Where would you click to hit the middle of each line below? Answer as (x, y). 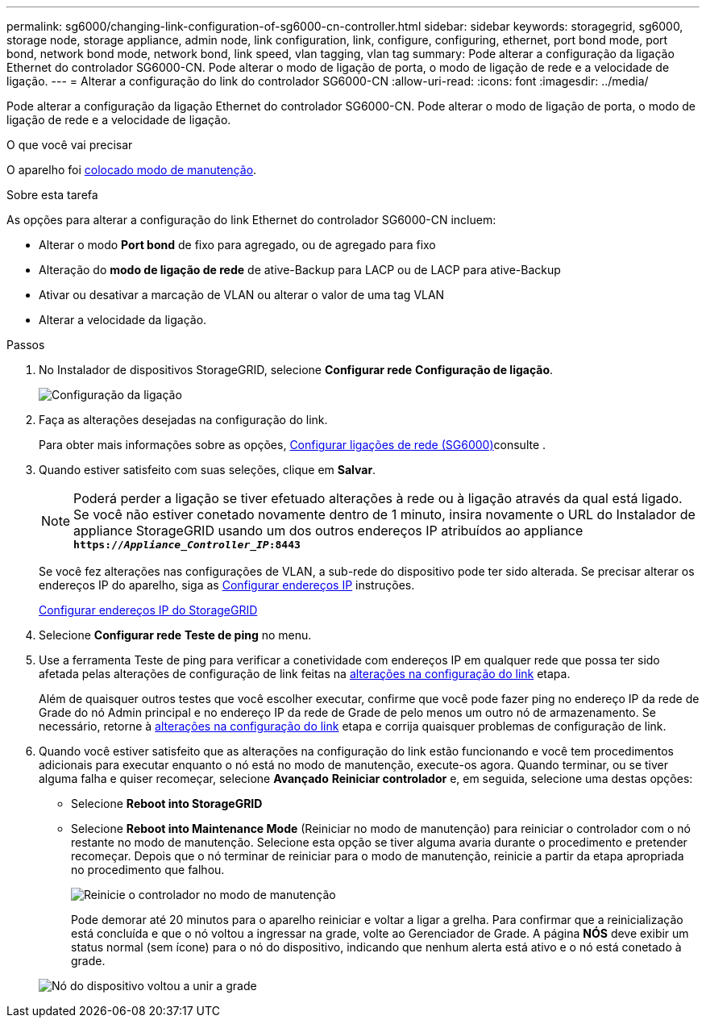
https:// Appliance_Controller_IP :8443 (187, 545)
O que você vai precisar (70, 145)
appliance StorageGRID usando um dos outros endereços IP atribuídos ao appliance (328, 531)
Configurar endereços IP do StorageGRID (148, 610)
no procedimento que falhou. (148, 870)
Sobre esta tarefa (52, 195)
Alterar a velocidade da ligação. (123, 320)
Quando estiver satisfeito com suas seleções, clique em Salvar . (208, 470)
